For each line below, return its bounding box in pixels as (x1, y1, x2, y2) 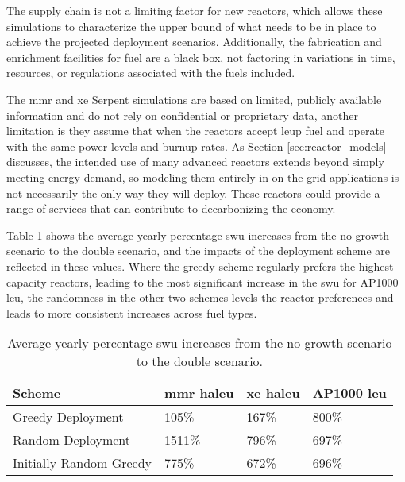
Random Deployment (13, 430, 131, 449)
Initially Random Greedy (13, 453, 152, 472)
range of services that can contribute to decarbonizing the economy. (6, 200, 336, 217)
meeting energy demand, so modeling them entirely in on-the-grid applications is (6, 168, 399, 185)
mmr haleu (164, 384, 234, 403)
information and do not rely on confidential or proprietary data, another (6, 106, 358, 123)
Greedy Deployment (13, 407, 124, 426)
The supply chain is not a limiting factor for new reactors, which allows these (6, 2, 383, 18)
